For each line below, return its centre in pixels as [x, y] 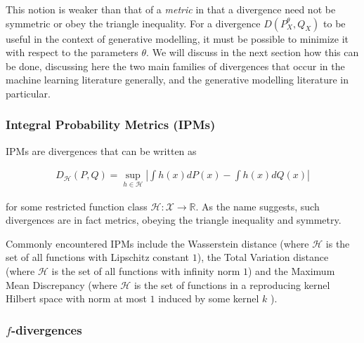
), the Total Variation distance [263, 257]
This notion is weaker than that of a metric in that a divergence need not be [171, 9]
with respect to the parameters [72, 52]
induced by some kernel [209, 298]
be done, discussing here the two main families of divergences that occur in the [175, 66]
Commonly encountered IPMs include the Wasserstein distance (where [157, 243]
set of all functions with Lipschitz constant [98, 257]
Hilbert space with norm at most [76, 298]
